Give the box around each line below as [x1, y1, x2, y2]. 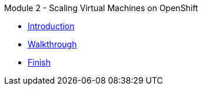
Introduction [28, 21, 75, 31]
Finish [28, 57, 51, 67]
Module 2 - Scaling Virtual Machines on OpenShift [4, 3, 198, 13]
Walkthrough [28, 39, 77, 49]
